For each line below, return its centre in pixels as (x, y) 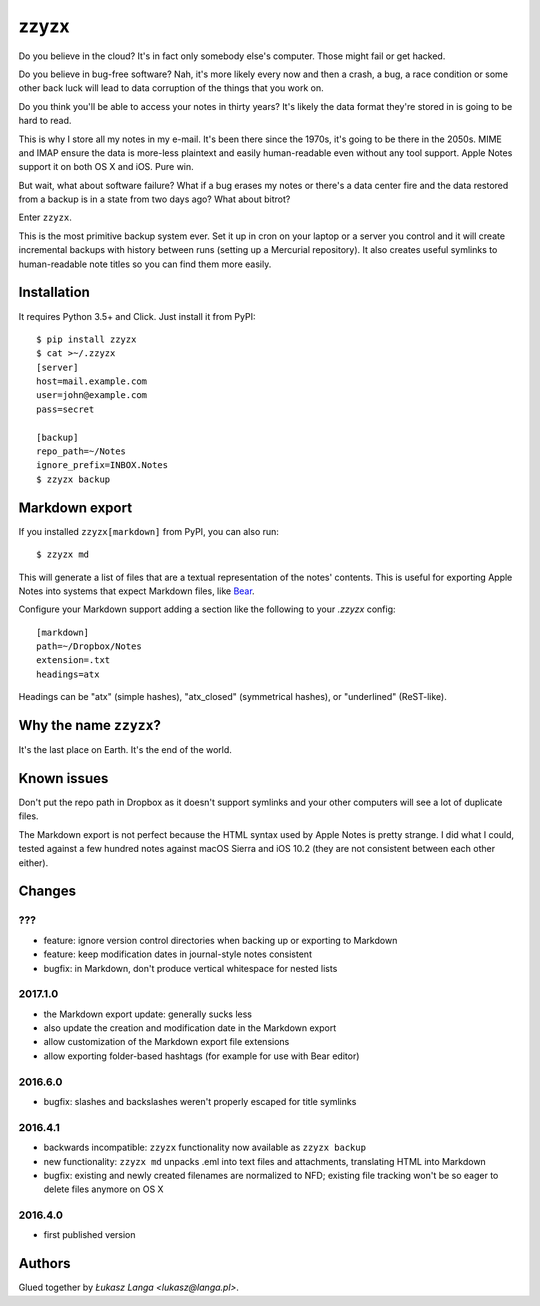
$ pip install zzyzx (86, 339)
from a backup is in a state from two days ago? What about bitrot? (154, 199)
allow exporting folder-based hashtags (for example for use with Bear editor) (201, 1056)
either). (33, 862)
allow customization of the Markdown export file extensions (166, 1042)
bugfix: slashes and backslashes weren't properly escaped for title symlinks (200, 1102)
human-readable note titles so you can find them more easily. (145, 264)
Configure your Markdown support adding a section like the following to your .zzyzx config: (207, 609)
